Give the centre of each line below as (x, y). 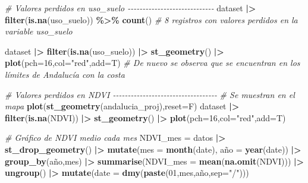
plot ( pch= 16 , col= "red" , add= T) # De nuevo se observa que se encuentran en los (153, 63)
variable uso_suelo (39, 31)
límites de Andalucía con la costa (65, 74)
